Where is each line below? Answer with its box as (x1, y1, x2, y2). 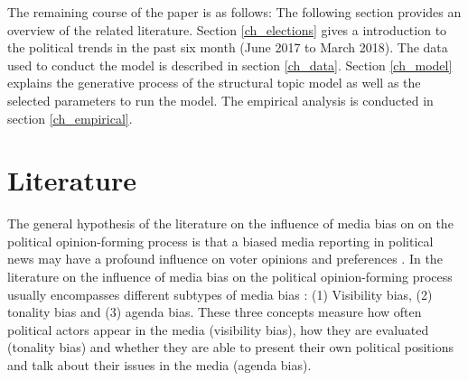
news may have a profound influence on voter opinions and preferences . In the (7, 249, 443, 268)
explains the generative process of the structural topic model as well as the (7, 73, 421, 92)
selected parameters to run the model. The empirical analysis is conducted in (7, 90, 434, 109)
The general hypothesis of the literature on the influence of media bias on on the (7, 214, 454, 233)
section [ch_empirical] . (7, 108, 133, 127)
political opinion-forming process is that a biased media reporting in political (7, 231, 434, 250)
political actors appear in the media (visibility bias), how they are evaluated (7, 320, 429, 339)
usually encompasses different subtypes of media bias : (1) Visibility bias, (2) (7, 284, 433, 303)
